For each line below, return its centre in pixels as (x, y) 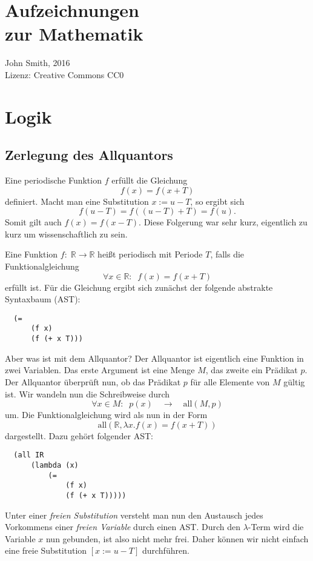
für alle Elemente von (230, 381)
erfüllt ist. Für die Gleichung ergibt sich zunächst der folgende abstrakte (139, 287)
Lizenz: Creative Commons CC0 (64, 74)
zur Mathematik (74, 34)
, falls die (227, 254)
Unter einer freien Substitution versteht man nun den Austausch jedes (134, 515)
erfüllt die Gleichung (150, 180)
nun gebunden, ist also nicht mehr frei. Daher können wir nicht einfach (177, 538)
